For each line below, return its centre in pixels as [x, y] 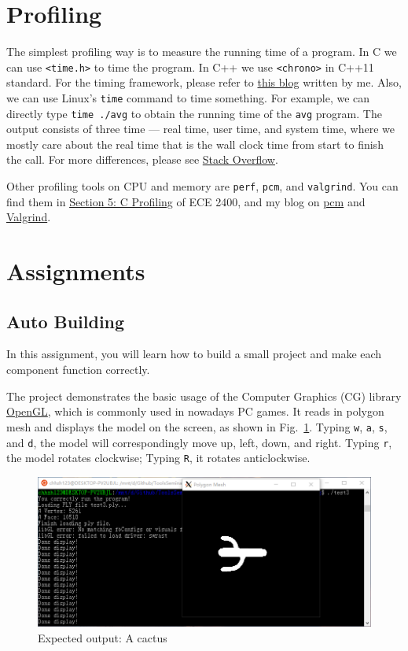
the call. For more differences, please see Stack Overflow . [142, 159]
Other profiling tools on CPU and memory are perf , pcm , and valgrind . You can [202, 186]
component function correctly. [78, 370]
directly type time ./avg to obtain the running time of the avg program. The [194, 113]
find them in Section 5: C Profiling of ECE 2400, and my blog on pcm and [186, 201]
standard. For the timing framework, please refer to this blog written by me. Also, [204, 82]
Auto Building [66, 321]
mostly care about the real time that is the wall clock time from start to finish [195, 144]
